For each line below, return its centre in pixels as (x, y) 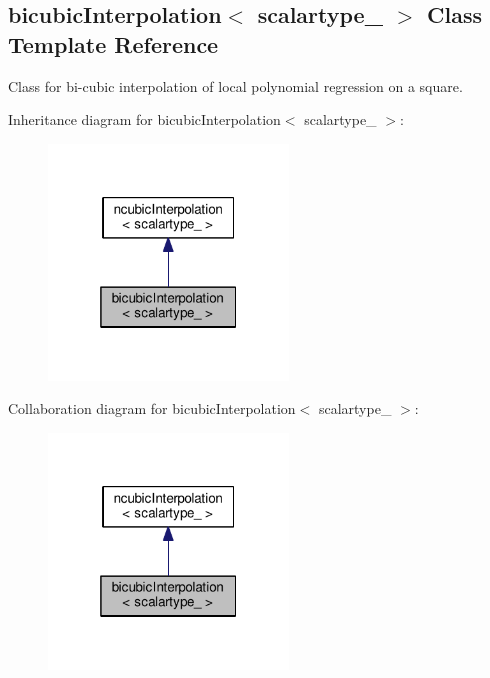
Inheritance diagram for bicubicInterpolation (144, 119)
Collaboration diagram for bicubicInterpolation (152, 408)
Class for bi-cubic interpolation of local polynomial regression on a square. (235, 85)
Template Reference (113, 43)
